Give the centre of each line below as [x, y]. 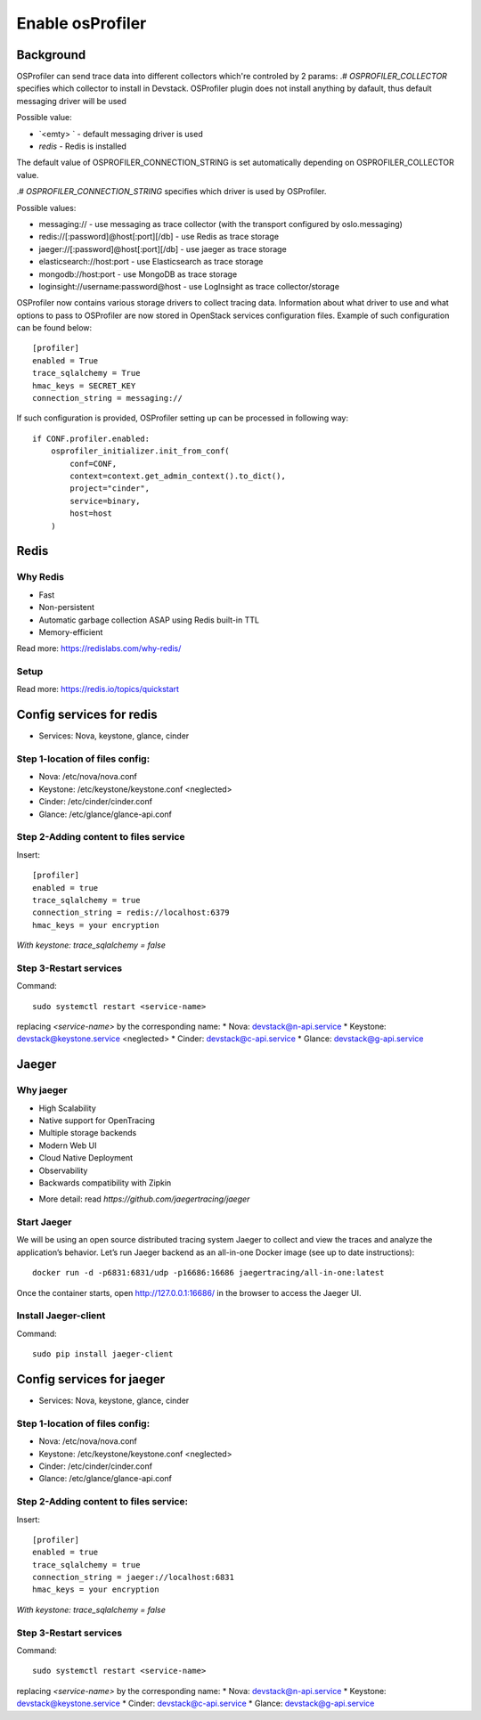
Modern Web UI [68, 1145]
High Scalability [68, 1108]
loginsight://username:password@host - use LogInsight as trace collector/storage [189, 286]
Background [51, 55]
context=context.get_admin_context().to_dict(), [178, 476]
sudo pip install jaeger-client [103, 1354]
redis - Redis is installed [82, 146]
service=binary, [105, 501]
